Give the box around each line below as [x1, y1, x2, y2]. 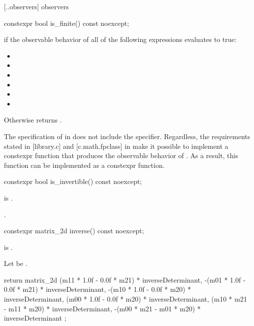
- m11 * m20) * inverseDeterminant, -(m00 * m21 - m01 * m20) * [4, 303, 201, 313]
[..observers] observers [4, 1, 69, 11]
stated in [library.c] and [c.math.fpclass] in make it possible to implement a [4, 141, 229, 151]
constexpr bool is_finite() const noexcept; [4, 18, 129, 28]
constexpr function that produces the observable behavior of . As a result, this [4, 150, 238, 161]
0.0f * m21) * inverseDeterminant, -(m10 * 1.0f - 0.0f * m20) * [4, 284, 191, 294]
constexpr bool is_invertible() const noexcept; [4, 176, 142, 186]
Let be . [4, 258, 28, 268]
